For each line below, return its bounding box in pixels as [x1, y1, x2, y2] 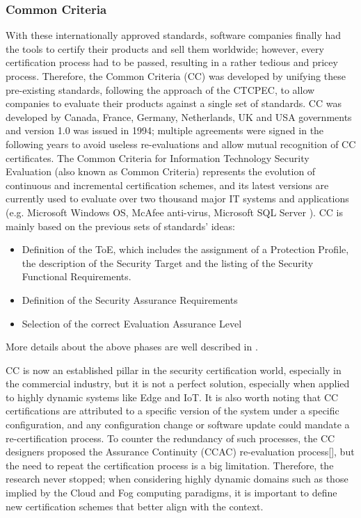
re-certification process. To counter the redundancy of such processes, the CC [6, 430, 335, 445]
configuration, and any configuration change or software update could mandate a [6, 417, 350, 432]
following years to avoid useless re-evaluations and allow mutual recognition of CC [6, 136, 356, 151]
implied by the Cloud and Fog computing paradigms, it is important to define [6, 485, 337, 500]
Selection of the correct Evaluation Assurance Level [22, 316, 242, 330]
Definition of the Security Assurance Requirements [22, 292, 238, 307]
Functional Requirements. [22, 269, 131, 284]
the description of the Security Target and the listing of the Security [22, 255, 314, 270]
